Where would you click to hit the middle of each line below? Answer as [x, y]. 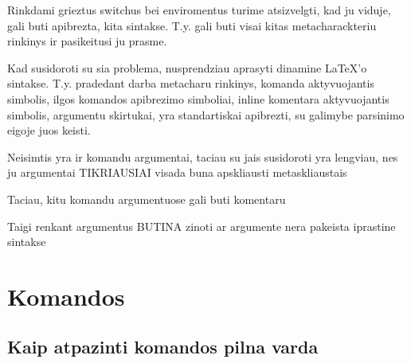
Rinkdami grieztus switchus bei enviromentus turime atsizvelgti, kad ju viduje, [199, 10]
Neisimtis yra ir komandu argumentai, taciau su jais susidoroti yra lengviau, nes [203, 156]
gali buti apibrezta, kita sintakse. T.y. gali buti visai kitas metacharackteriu [192, 25]
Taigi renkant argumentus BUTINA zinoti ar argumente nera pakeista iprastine [202, 226]
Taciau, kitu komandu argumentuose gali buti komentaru [147, 199]
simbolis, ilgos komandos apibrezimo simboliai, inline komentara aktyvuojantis [198, 98]
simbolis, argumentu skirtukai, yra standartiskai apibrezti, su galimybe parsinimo [206, 114]
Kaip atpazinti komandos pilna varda [163, 347]
